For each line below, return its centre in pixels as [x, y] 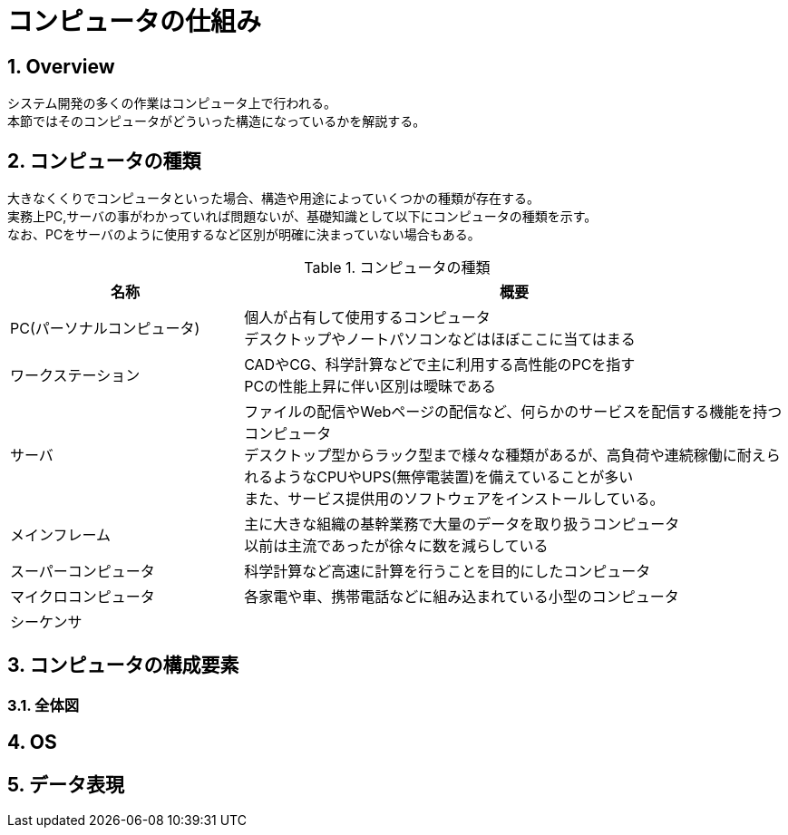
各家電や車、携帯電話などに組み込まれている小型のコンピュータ [462, 597]
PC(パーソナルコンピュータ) [105, 329]
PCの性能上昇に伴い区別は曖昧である [370, 387]
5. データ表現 [66, 784]
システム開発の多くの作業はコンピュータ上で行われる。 [172, 103]
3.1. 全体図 [44, 705]
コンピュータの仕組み [135, 22]
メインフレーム [61, 535]
